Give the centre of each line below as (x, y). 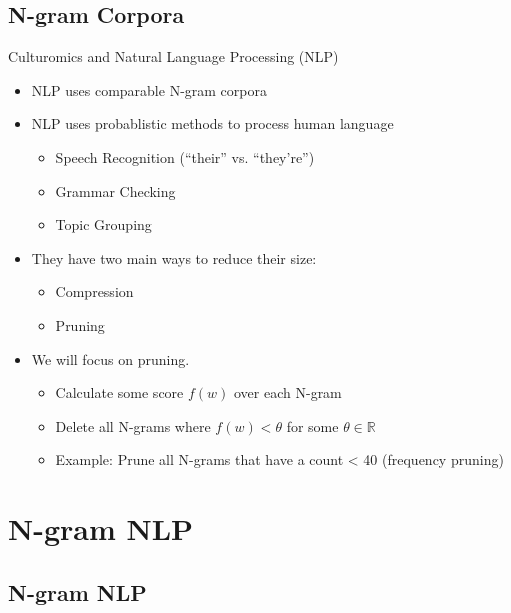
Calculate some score (119, 392)
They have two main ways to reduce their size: (174, 257)
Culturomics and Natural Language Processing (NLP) (173, 56)
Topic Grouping (103, 224)
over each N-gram (288, 392)
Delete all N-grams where (133, 425)
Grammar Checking (115, 190)
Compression (94, 291)
